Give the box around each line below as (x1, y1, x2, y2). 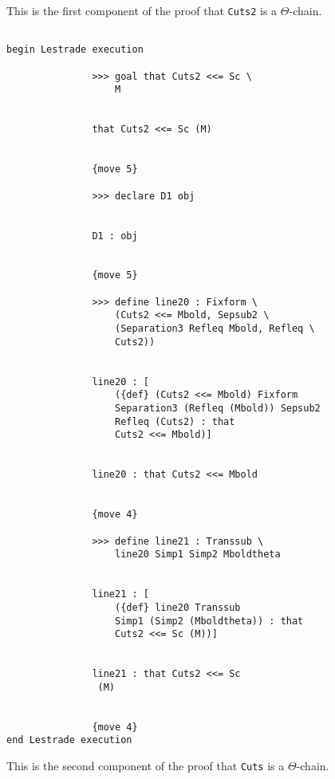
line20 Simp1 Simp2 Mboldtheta (115, 549, 281, 561)
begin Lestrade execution (6, 44, 144, 56)
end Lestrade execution (6, 734, 132, 746)
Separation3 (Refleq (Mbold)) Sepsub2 (115, 403, 321, 415)
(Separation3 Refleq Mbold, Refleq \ (115, 323, 315, 335)
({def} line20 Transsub (115, 601, 241, 613)
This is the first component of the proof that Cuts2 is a (6, 2, 278, 18)
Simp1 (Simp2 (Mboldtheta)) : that (115, 615, 304, 627)
